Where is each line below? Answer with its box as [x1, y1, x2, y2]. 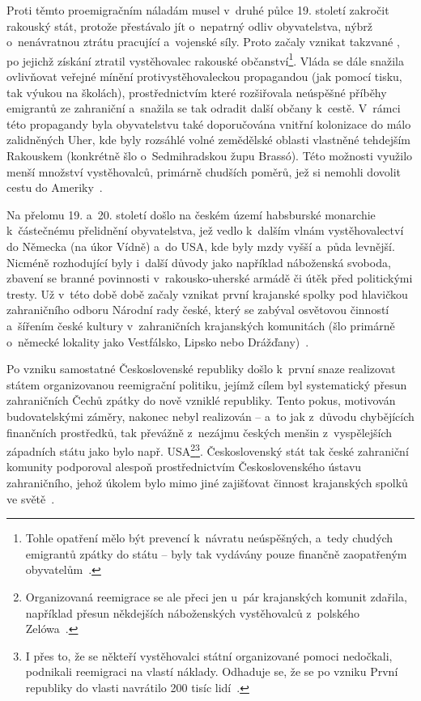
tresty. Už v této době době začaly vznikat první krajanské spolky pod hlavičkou [6, 285, 408, 302]
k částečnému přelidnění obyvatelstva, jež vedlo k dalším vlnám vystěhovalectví [6, 222, 404, 239]
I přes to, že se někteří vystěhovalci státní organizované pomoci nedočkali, [25, 647, 393, 664]
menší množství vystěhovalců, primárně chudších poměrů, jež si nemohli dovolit [6, 163, 401, 180]
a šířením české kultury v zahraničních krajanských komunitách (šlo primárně [6, 317, 395, 334]
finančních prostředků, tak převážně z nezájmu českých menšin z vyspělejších [6, 423, 393, 440]
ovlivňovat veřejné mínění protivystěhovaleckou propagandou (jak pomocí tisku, [6, 68, 402, 85]
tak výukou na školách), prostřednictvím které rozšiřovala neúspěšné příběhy [6, 83, 387, 100]
